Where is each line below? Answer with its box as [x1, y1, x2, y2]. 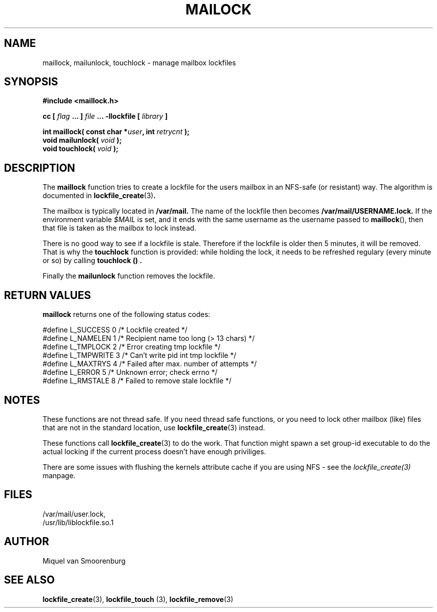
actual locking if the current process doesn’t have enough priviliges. [42, 447, 266, 456]
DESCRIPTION [4, 161, 75, 174]
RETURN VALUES [4, 289, 91, 302]
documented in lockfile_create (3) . [42, 191, 156, 200]
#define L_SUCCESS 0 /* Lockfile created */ [42, 325, 188, 334]
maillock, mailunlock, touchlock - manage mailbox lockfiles [42, 58, 236, 67]
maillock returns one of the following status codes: [42, 310, 211, 319]
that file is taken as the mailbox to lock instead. [42, 224, 197, 233]
